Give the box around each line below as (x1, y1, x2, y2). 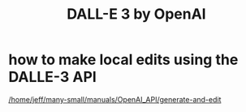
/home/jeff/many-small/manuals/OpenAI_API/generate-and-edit (8, 94, 222, 104)
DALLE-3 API (8, 68, 97, 86)
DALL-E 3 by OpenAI (67, 5, 206, 24)
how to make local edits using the (8, 50, 239, 69)
